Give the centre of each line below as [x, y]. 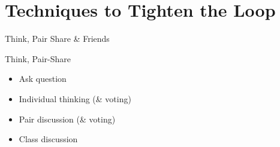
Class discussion [48, 139]
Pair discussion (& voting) [67, 119]
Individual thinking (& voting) [75, 98]
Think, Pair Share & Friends [57, 39]
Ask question [43, 79]
